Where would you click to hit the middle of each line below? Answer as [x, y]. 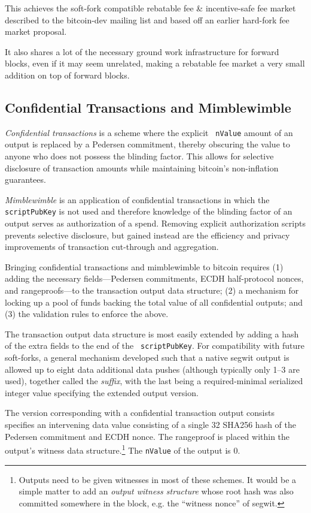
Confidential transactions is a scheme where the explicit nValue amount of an [149, 132]
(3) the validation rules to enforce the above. [87, 314]
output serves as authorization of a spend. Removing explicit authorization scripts [155, 223]
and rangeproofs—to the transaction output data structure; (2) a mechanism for [152, 290]
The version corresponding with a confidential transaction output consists [140, 413]
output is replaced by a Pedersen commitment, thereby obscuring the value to [147, 144]
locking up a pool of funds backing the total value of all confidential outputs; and [154, 302]
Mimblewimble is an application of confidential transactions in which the [137, 199]
